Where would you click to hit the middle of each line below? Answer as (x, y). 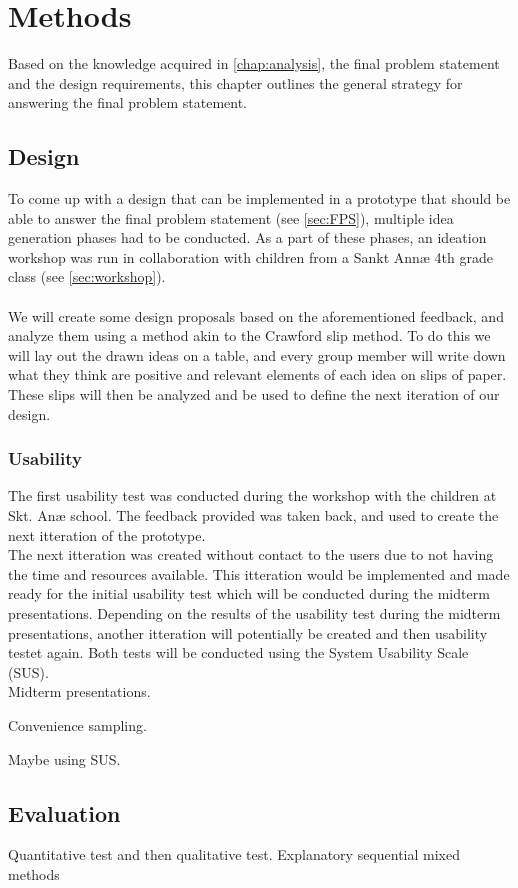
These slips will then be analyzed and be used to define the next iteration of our (254, 394)
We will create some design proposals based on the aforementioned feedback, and (256, 315)
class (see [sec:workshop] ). (87, 276)
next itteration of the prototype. (107, 534)
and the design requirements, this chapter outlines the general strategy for (235, 82)
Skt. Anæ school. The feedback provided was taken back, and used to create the (253, 515)
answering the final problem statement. (128, 102)
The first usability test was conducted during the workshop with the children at (252, 495)
